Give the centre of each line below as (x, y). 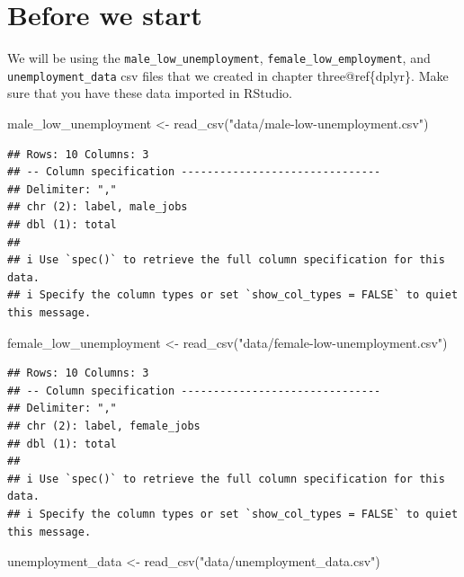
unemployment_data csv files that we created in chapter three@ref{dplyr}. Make (228, 75)
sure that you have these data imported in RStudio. (150, 93)
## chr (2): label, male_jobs (98, 207)
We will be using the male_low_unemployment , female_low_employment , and (219, 58)
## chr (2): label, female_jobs (104, 426)
